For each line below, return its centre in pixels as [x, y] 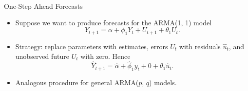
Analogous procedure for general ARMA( [77, 82]
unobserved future [42, 56]
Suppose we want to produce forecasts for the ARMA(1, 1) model [114, 22]
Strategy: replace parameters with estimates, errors [92, 46]
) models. [163, 82]
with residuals [200, 46]
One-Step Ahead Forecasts [43, 6]
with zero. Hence [105, 56]
